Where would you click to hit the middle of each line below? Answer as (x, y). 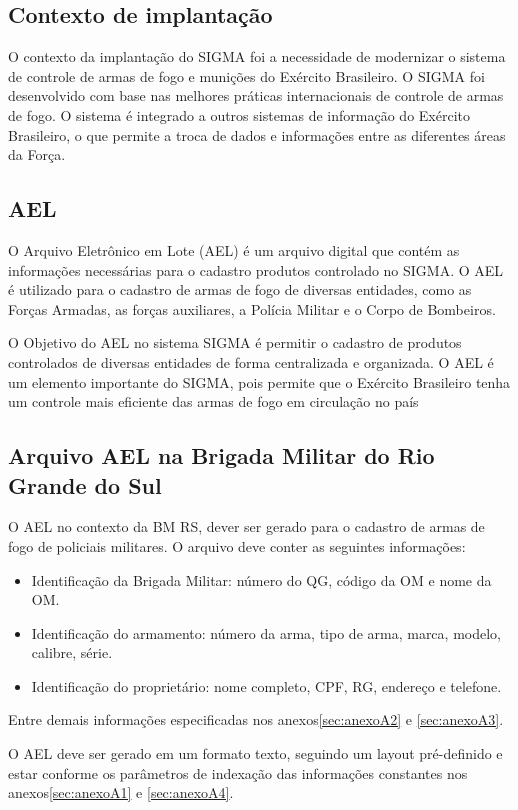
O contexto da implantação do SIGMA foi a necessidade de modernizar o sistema (257, 56)
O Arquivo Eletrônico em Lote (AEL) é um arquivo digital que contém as (234, 249)
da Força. (37, 154)
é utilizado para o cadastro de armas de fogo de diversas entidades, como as (240, 289)
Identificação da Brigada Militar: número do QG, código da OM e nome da (261, 579)
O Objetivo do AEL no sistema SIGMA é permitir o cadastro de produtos (235, 342)
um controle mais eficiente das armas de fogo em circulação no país (213, 401)
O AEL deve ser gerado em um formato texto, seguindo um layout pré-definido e (255, 753)
